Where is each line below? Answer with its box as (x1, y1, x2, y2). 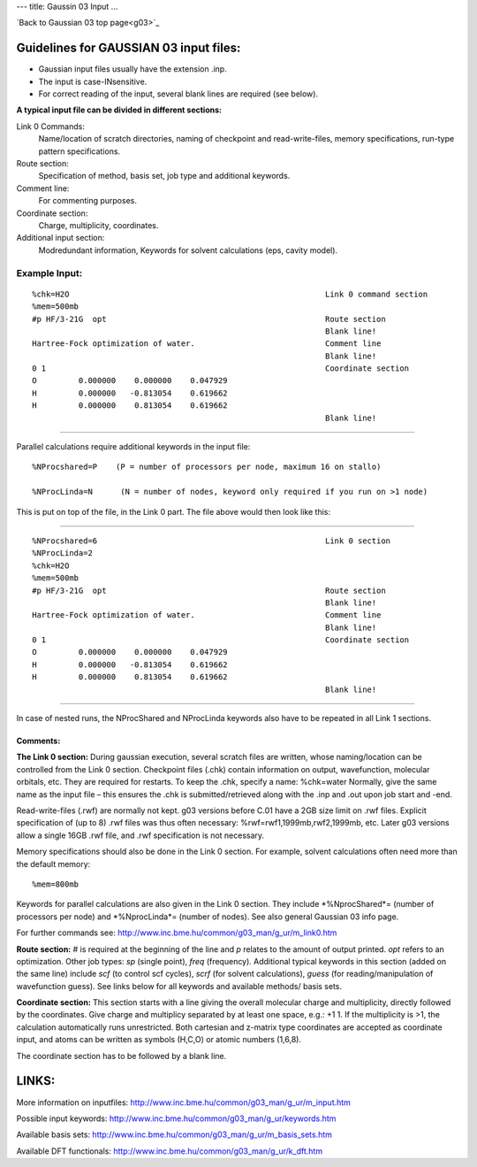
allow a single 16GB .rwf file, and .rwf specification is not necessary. (16, 830, 265, 841)
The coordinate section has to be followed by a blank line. (16, 1050, 227, 1061)
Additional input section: (16, 233, 105, 243)
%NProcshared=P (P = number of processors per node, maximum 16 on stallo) (32, 462, 382, 472)
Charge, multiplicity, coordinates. (38, 219, 159, 230)
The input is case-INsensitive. (38, 76, 148, 87)
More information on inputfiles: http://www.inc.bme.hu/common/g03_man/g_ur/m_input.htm (16, 1097, 351, 1108)
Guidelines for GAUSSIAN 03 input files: (16, 41, 241, 56)
